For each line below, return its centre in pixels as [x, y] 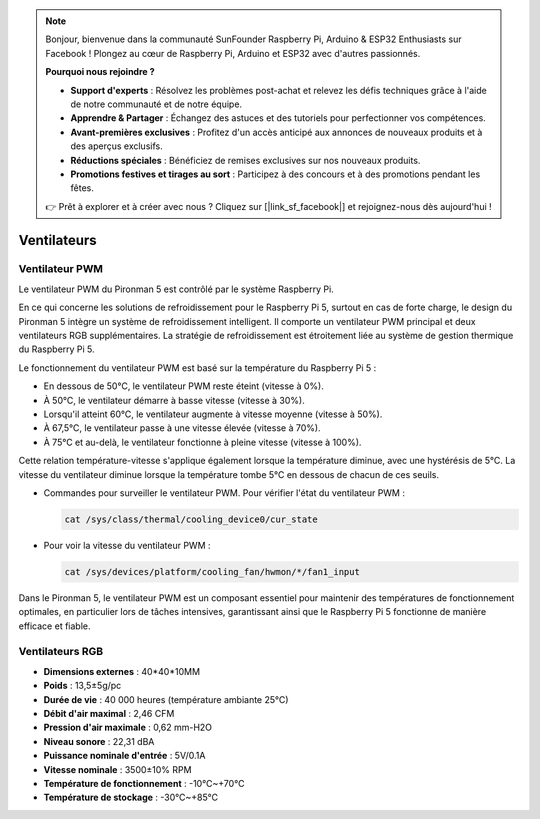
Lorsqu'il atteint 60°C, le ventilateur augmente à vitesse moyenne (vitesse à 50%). [213, 414]
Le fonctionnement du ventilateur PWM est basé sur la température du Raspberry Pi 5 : [197, 367]
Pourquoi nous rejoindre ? [100, 72]
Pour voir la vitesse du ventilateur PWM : [127, 545]
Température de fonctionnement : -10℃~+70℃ [144, 783]
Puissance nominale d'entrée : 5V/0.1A [124, 756]
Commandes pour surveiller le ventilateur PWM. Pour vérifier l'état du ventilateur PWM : [224, 492]
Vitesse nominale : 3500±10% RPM [117, 769]
